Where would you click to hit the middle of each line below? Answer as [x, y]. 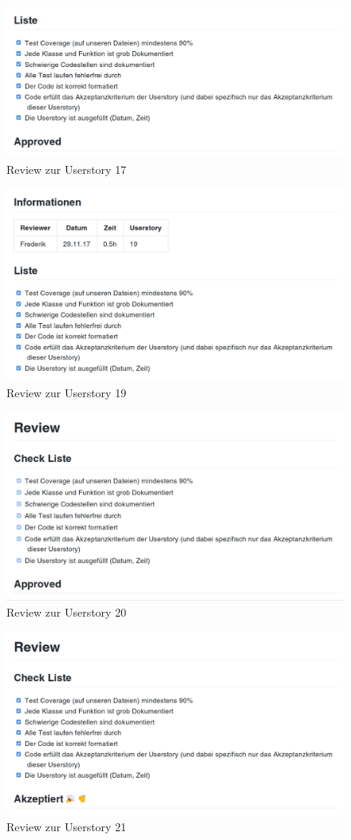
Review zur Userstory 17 [67, 169]
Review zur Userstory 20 [67, 611]
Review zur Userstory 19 [67, 392]
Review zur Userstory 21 [67, 826]
